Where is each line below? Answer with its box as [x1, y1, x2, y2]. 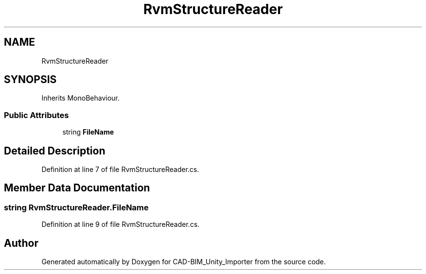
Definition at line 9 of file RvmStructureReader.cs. [41, 220, 200, 229]
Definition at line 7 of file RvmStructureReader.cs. [41, 165, 199, 174]
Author [4, 237, 38, 249]
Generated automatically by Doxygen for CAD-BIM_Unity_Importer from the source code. [41, 257, 326, 266]
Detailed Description [4, 144, 106, 157]
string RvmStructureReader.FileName [4, 202, 149, 212]
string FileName [62, 128, 114, 137]
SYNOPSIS [4, 73, 57, 86]
